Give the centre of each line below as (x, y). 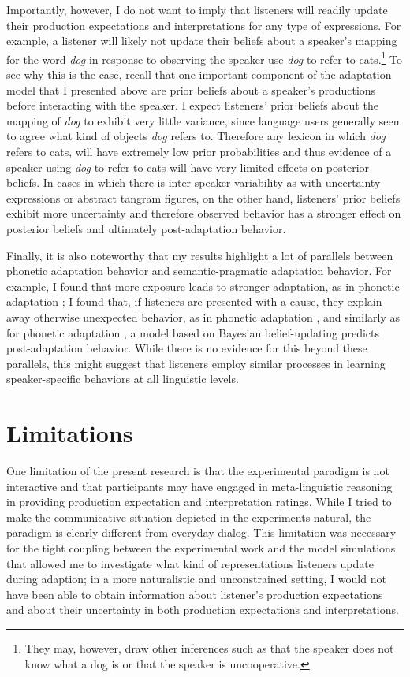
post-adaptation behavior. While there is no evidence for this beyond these (187, 348)
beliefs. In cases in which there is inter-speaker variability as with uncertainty (194, 182)
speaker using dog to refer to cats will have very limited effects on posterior (188, 167)
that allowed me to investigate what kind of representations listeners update (190, 563)
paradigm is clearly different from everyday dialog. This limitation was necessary (201, 532)
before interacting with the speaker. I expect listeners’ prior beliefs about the (192, 105)
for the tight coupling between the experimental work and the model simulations (201, 548)
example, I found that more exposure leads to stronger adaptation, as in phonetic (203, 286)
